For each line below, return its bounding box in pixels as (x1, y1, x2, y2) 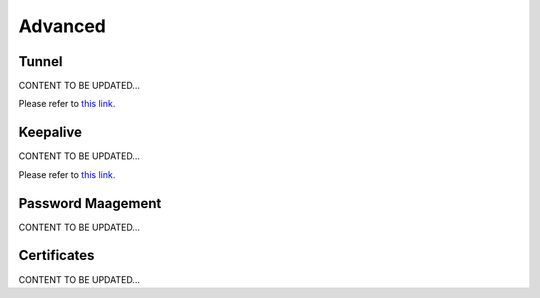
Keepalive (18, 124, 83, 141)
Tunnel (18, 53, 63, 70)
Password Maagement (18, 195, 162, 212)
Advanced (18, 15, 107, 37)
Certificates (18, 247, 95, 264)
